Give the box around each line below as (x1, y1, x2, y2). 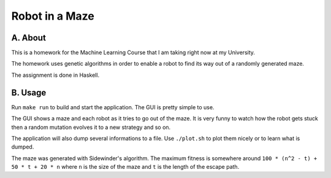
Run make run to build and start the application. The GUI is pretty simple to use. (11, 103, 215, 110)
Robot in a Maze (11, 9, 94, 23)
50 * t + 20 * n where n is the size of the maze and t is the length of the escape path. (11, 163, 240, 171)
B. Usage (11, 87, 47, 98)
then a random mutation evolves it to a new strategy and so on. (11, 123, 171, 131)
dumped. (11, 143, 34, 150)
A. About (11, 33, 46, 43)
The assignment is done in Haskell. (11, 71, 100, 79)
